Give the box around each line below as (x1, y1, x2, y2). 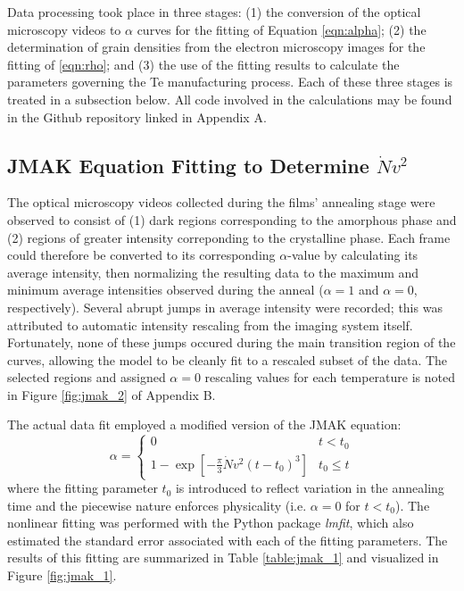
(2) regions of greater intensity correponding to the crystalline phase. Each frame (7, 228, 451, 246)
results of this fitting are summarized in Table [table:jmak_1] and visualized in (7, 548, 439, 567)
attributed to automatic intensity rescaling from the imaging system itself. (7, 315, 413, 334)
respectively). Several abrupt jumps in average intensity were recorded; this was (7, 297, 443, 316)
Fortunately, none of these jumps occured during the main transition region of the (7, 333, 456, 352)
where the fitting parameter (7, 479, 158, 497)
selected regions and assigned (7, 368, 166, 387)
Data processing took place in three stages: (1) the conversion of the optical (7, 3, 421, 21)
